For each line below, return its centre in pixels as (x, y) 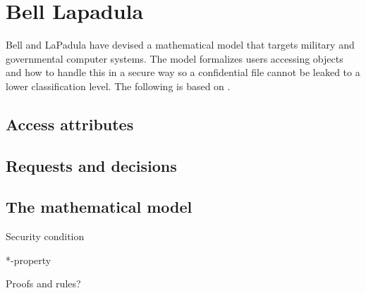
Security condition (45, 236)
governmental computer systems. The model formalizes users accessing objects (175, 58)
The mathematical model (99, 207)
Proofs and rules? (43, 283)
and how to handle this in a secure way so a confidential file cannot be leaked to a (183, 72)
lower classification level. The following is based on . (118, 86)
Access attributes (70, 124)
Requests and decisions (91, 165)
